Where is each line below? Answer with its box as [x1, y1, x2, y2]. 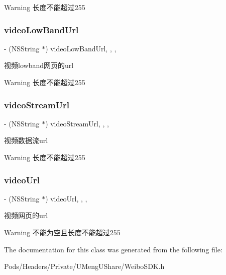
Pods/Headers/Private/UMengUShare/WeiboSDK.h [4, 261, 165, 271]
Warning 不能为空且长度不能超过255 [4, 227, 121, 237]
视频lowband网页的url [4, 60, 74, 71]
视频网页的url [4, 210, 48, 221]
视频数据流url [4, 135, 48, 146]
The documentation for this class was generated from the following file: [4, 244, 222, 254]
